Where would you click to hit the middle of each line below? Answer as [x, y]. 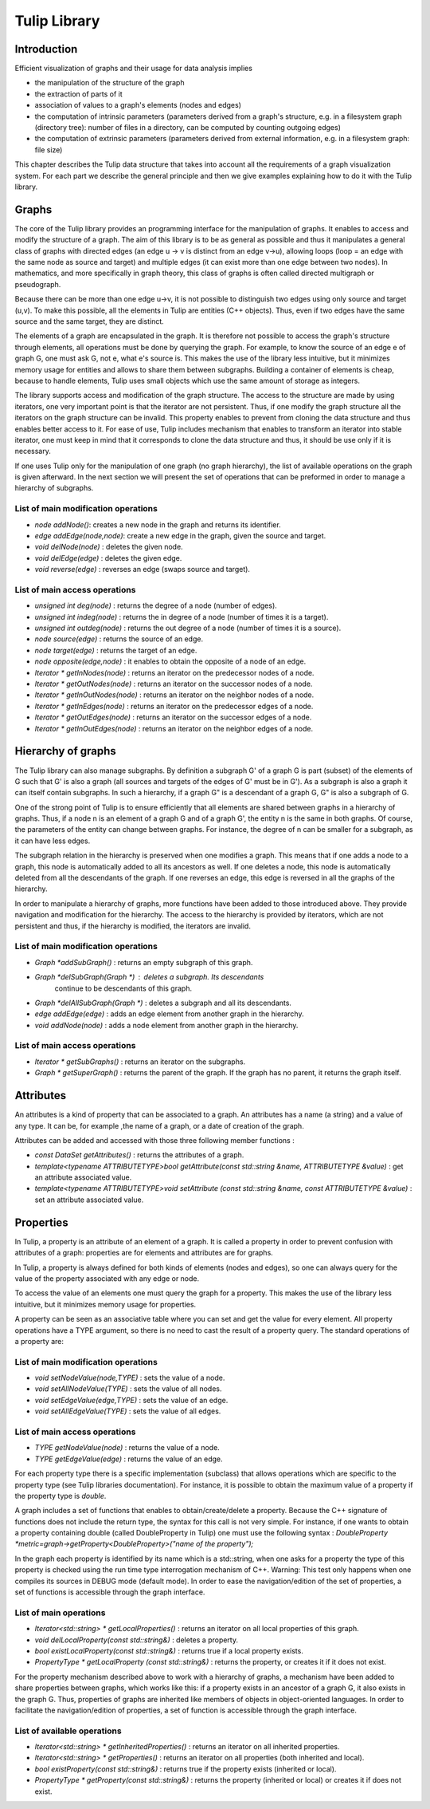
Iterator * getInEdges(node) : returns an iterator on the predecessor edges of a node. [174, 706]
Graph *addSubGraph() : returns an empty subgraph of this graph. [144, 962]
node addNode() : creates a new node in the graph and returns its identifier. [158, 524]
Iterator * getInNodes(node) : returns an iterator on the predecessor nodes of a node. [174, 672]
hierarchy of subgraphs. [54, 488]
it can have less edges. [53, 841]
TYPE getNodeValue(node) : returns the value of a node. [127, 1448]
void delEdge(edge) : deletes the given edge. [108, 558]
